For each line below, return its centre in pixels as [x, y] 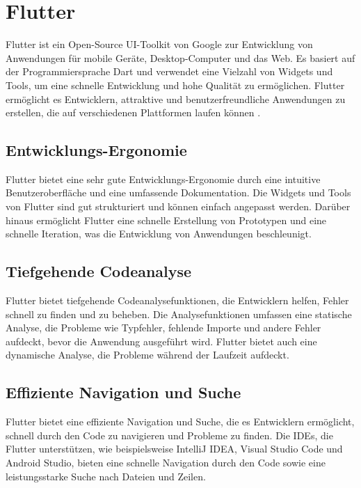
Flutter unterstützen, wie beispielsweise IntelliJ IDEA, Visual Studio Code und [174, 449]
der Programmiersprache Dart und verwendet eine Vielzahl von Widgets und [169, 71]
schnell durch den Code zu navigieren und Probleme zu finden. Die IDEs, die [169, 435]
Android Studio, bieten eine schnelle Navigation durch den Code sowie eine [166, 463]
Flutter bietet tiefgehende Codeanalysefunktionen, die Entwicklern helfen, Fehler [177, 300]
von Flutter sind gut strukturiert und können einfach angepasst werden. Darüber [178, 206]
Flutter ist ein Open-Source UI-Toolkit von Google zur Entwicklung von [159, 44]
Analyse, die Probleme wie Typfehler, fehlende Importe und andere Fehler [163, 328]
